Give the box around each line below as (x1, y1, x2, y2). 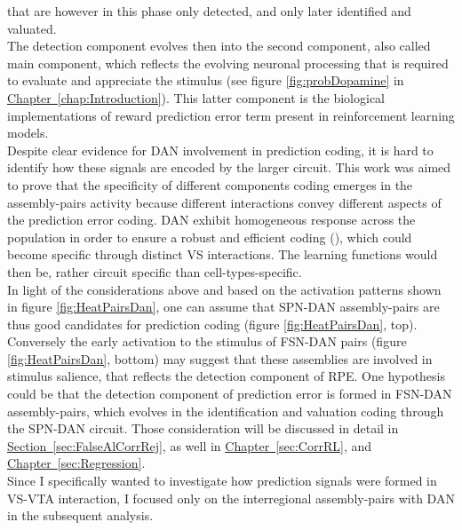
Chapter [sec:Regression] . (7, 454, 146, 472)
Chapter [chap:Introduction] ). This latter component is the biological (7, 88, 385, 107)
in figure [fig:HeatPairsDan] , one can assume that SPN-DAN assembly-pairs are (7, 297, 440, 316)
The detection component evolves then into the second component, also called (7, 36, 431, 55)
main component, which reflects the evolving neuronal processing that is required (7, 53, 449, 72)
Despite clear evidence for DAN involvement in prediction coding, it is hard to (7, 140, 434, 159)
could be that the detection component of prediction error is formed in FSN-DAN (7, 384, 452, 403)
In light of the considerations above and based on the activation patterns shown (7, 280, 442, 298)
